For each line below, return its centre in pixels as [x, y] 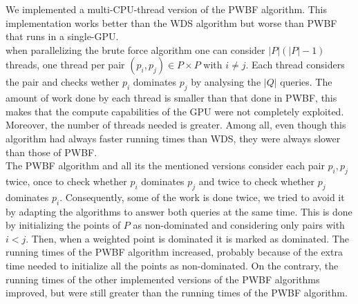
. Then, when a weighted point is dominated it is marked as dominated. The [187, 238]
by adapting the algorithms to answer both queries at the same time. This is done [179, 211]
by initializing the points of [63, 225]
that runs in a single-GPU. [62, 36]
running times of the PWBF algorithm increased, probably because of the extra [174, 252]
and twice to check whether [257, 181]
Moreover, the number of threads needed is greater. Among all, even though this [176, 125]
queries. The [306, 82]
